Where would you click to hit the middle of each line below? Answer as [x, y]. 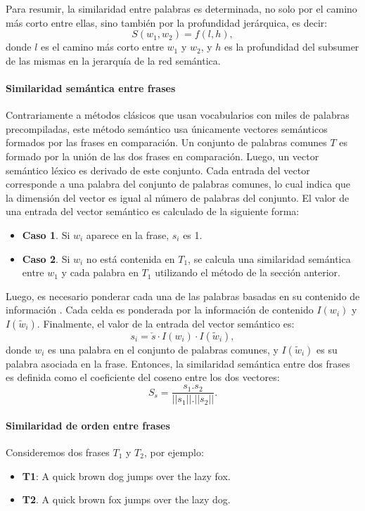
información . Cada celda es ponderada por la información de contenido [160, 310]
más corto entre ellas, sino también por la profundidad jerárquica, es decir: [167, 22]
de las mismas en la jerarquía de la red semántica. [113, 60]
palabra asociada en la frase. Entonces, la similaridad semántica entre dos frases [178, 363]
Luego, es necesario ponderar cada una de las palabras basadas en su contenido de [183, 296]
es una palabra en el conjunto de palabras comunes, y [163, 349]
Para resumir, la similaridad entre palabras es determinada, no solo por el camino [181, 8]
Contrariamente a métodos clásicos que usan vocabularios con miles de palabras [178, 115]
